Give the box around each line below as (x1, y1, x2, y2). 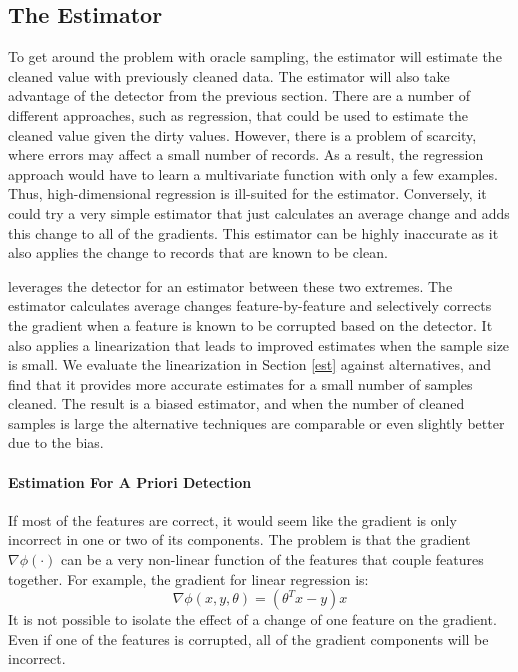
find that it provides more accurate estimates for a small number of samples (8, 373, 473, 394)
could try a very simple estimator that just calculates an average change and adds (8, 202, 510, 223)
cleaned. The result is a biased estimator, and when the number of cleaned (8, 393, 465, 414)
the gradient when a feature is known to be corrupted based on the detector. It (8, 314, 493, 335)
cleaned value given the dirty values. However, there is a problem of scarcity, (8, 124, 477, 145)
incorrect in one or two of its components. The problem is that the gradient (8, 529, 471, 550)
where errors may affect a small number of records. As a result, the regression (8, 144, 484, 165)
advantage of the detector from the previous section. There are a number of (8, 85, 470, 106)
